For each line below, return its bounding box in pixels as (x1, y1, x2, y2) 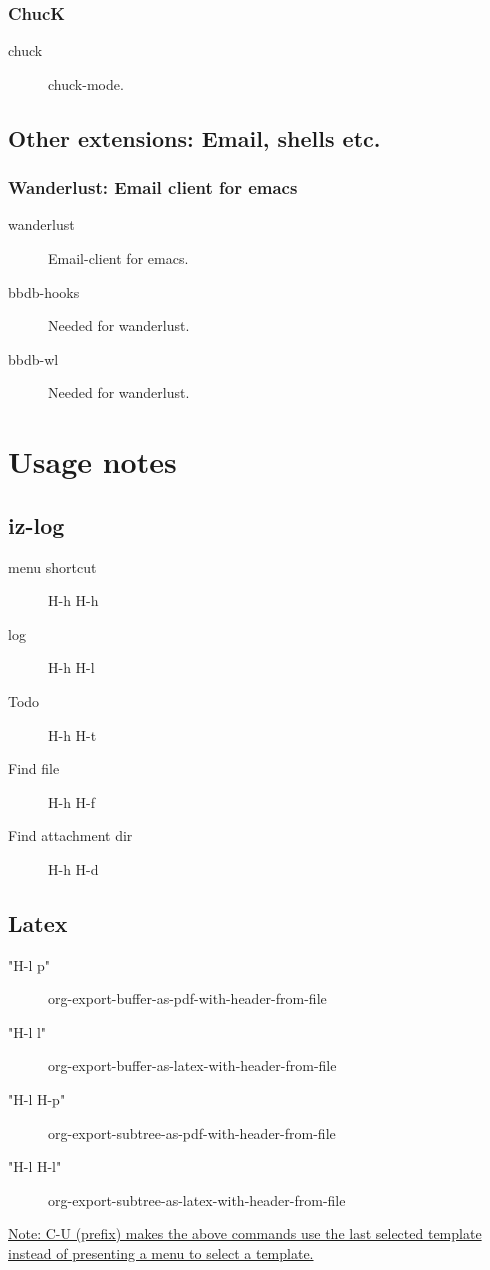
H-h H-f (48, 791, 96, 812)
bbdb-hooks (8, 281, 80, 302)
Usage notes (8, 441, 177, 482)
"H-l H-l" (8, 1156, 62, 1177)
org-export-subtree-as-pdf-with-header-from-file (48, 1122, 336, 1143)
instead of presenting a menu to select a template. (8, 1243, 314, 1264)
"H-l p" (8, 954, 50, 975)
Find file (8, 758, 60, 779)
